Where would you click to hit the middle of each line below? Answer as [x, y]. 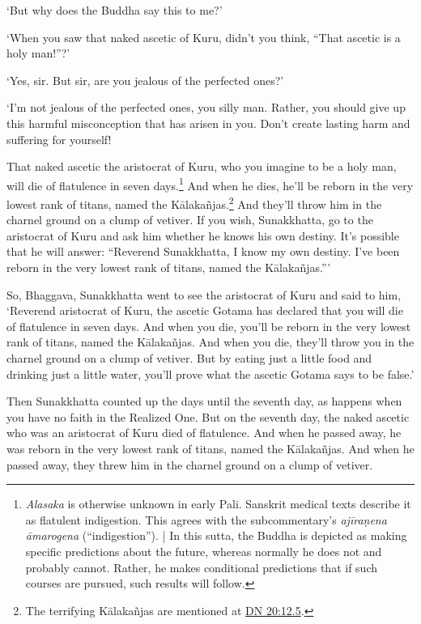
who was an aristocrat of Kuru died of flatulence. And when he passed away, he [204, 433]
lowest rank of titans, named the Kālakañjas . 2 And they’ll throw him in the [194, 203]
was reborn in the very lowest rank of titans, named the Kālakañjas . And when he [210, 448]
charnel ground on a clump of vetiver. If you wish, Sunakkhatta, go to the [190, 220]
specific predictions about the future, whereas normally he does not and [204, 551]
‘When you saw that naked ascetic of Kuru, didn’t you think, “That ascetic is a [204, 37]
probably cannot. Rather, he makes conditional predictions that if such [201, 567]
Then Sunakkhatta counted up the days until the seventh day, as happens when [204, 401]
